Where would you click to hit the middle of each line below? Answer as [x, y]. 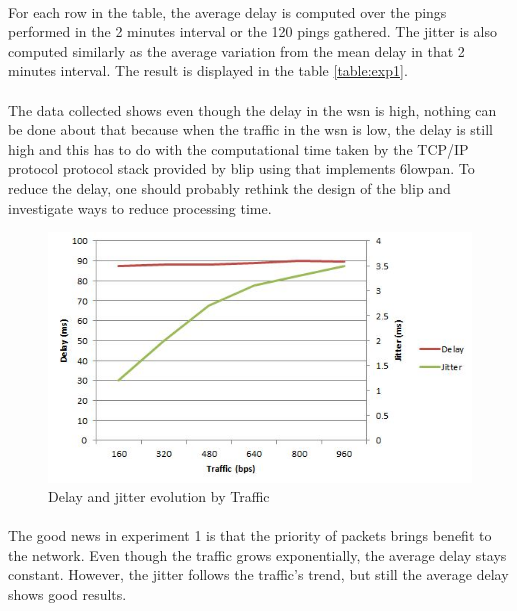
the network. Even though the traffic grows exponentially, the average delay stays [257, 554]
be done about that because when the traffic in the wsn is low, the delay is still [250, 129]
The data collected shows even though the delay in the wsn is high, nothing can [252, 109]
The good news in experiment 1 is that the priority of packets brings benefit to [250, 535]
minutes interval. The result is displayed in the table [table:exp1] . [208, 70]
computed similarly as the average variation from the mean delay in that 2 [236, 50]
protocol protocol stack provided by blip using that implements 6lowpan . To [241, 168]
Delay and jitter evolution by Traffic [159, 496]
